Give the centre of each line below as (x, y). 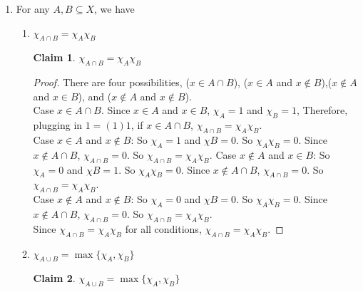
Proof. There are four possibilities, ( (111, 82)
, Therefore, (322, 110)
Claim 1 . (54, 57)
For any (33, 9)
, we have (114, 9)
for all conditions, (163, 228)
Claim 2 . (54, 278)
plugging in (58, 125)
